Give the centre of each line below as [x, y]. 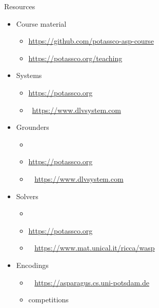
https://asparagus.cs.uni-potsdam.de [92, 282]
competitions [48, 300]
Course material [41, 23]
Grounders [33, 127]
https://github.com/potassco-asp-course [91, 41]
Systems [29, 75]
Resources [20, 6]
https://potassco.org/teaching [75, 58]
